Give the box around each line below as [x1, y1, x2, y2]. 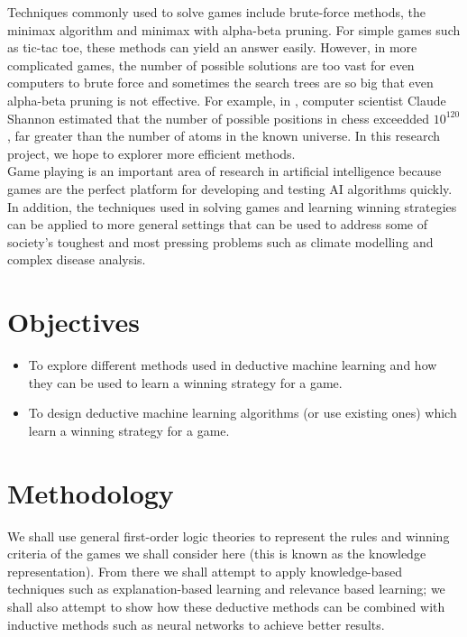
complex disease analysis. [7, 250, 146, 269]
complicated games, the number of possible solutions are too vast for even [7, 55, 415, 74]
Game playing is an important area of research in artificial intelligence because [7, 162, 442, 180]
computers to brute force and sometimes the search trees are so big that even [7, 73, 434, 92]
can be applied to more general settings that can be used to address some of [7, 215, 428, 234]
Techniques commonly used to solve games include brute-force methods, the [7, 3, 426, 21]
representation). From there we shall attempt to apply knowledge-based [7, 561, 403, 580]
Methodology [7, 474, 174, 511]
